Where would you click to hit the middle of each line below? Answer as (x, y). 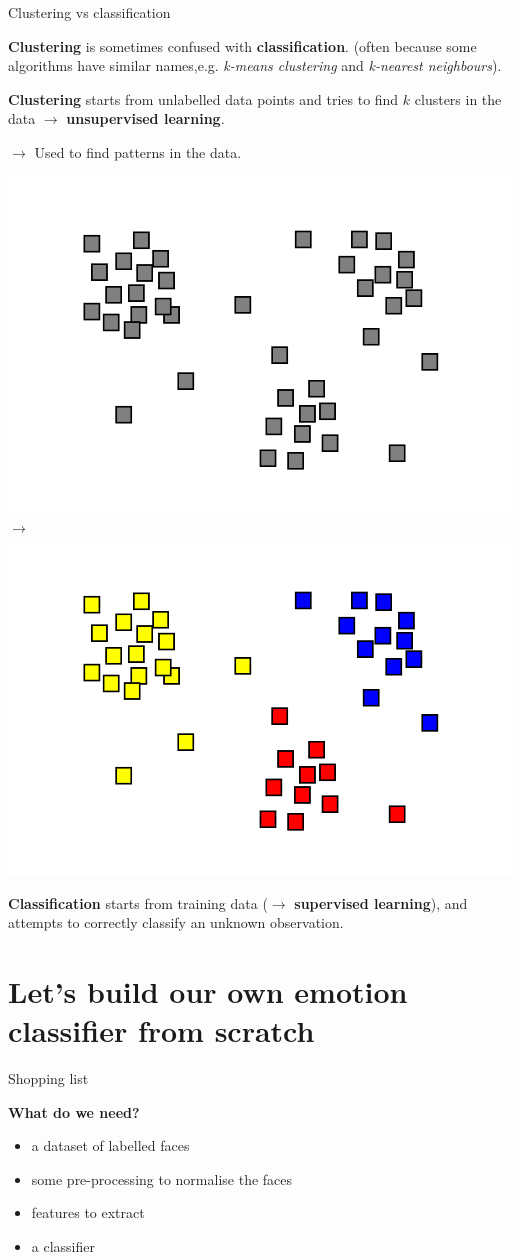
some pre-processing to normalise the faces (162, 1178)
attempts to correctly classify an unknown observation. (176, 922)
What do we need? (74, 1111)
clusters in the (458, 98)
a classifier (63, 1246)
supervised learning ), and (381, 902)
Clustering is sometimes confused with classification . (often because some (242, 45)
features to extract (88, 1212)
